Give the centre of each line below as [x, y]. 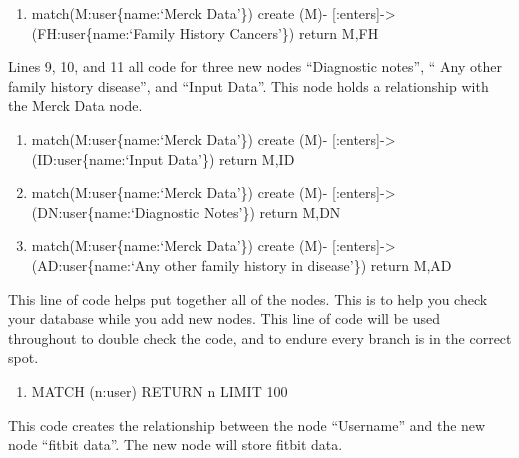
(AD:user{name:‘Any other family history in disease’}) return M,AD [241, 264]
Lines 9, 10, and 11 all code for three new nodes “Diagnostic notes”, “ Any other [255, 66]
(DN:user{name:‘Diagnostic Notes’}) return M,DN [186, 211]
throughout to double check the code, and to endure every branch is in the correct [260, 337]
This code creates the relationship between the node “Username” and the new [247, 424]
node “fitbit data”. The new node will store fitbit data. [175, 444]
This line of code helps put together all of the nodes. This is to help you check [248, 298]
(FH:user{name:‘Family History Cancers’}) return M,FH [205, 32]
